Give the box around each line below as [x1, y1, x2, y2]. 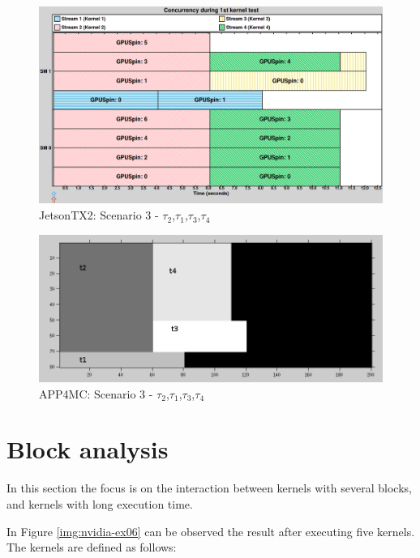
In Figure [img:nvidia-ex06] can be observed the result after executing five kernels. [6, 522, 415, 539]
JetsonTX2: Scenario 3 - [39, 207, 159, 224]
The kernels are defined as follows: [6, 539, 177, 556]
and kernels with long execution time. [6, 495, 193, 512]
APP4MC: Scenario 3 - [39, 385, 153, 402]
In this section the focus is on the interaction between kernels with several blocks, [6, 479, 412, 496]
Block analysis [6, 432, 169, 466]
